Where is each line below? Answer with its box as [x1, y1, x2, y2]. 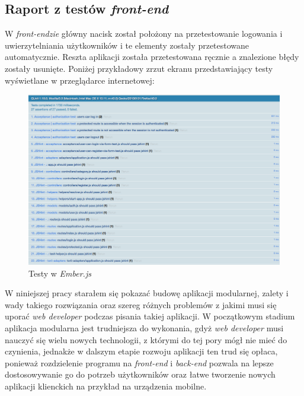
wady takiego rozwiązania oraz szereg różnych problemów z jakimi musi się [5, 298, 277, 311]
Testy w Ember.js [28, 267, 91, 279]
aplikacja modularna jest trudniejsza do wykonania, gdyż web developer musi [5, 322, 284, 334]
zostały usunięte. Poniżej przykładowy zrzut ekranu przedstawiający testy [5, 62, 273, 74]
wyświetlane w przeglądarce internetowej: [5, 74, 155, 86]
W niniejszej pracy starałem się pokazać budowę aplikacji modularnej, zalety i [5, 287, 289, 299]
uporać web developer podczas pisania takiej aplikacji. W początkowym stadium [5, 310, 295, 322]
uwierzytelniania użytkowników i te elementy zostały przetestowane [5, 39, 249, 51]
